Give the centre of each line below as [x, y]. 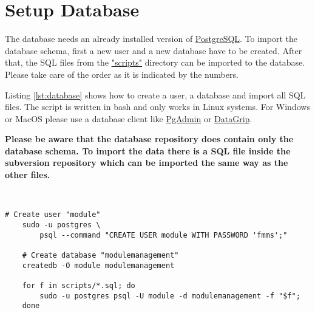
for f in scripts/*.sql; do [79, 285]
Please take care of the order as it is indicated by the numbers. [122, 74]
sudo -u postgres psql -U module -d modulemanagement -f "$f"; [170, 296]
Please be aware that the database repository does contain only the [149, 139]
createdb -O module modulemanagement [98, 265]
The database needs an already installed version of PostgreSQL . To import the [151, 39]
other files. [28, 175]
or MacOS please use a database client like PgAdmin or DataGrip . [129, 118]
